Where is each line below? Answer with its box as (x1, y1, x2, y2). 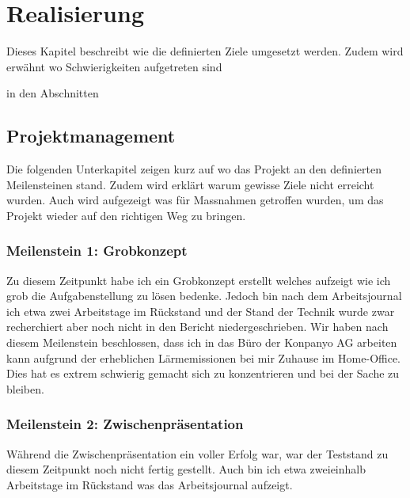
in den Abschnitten (6, 85, 99, 101)
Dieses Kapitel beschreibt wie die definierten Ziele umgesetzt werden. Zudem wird (6, 43, 404, 59)
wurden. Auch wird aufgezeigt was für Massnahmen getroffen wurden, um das (6, 192, 384, 208)
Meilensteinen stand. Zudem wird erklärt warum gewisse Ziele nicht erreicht (6, 176, 374, 192)
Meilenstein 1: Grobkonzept (6, 241, 188, 260)
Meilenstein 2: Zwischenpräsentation (6, 414, 244, 434)
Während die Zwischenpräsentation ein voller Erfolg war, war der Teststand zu (6, 445, 389, 462)
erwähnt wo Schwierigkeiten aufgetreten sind (6, 58, 222, 74)
